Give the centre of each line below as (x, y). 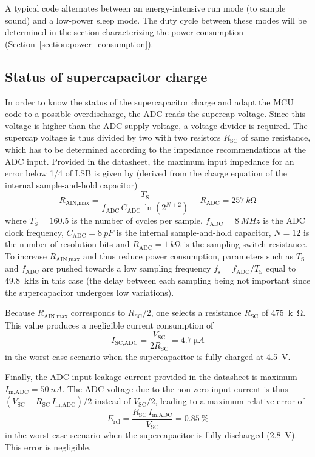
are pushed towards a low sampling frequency (127, 268)
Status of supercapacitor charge (106, 76)
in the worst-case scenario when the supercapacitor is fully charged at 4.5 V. (148, 356)
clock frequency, (34, 232)
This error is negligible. (48, 446)
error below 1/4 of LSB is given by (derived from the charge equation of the (146, 173)
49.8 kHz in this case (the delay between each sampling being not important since (158, 280)
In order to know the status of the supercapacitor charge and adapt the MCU (149, 102)
